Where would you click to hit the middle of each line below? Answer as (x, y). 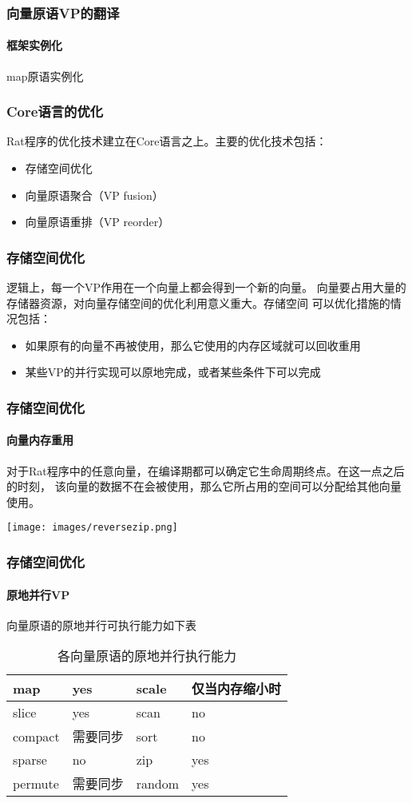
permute (36, 783)
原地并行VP (38, 594)
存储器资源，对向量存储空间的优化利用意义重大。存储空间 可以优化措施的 (198, 302)
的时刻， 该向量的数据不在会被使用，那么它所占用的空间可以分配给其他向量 (204, 486)
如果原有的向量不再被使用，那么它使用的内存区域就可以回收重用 (193, 345)
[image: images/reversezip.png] (92, 528)
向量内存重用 (40, 440)
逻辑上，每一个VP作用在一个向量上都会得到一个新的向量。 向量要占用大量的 (206, 287)
